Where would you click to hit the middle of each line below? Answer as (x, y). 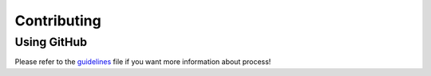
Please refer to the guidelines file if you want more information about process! (143, 62)
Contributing (58, 21)
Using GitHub (51, 42)
